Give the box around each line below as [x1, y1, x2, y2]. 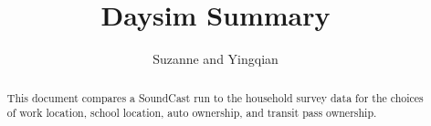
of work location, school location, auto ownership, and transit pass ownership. [6, 105, 377, 121]
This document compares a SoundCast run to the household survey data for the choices [6, 89, 424, 105]
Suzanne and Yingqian [152, 49, 279, 68]
